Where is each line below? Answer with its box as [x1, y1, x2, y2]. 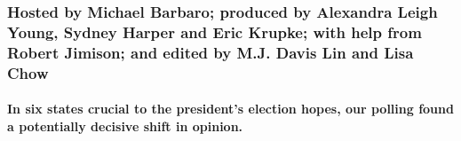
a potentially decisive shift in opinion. [7, 116, 243, 135]
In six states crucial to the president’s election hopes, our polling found [7, 99, 454, 118]
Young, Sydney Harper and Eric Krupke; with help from [7, 20, 422, 43]
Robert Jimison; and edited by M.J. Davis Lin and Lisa [7, 41, 414, 63]
